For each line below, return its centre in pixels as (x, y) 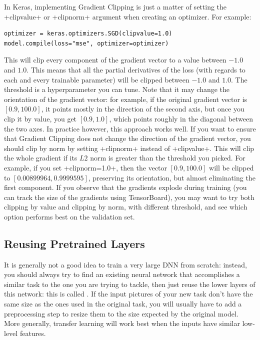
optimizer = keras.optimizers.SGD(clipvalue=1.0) (88, 34)
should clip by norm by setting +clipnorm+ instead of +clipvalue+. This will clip (129, 148)
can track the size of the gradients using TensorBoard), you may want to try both (129, 197)
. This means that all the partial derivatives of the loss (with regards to (136, 69)
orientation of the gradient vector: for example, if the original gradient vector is (126, 99)
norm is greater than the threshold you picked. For (168, 158)
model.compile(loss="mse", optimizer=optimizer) (86, 43)
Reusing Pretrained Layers (74, 243)
